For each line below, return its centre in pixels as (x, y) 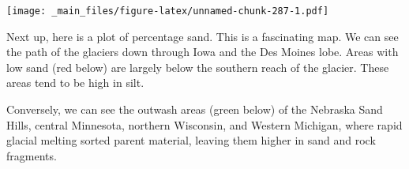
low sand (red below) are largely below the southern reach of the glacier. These (198, 67)
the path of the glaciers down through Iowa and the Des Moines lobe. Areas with (203, 52)
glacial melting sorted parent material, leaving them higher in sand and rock (191, 140)
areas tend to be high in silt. (75, 83)
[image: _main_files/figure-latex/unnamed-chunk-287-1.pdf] (168, 11)
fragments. (32, 155)
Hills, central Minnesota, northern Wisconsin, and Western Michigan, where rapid (204, 124)
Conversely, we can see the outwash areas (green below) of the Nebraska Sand (195, 109)
